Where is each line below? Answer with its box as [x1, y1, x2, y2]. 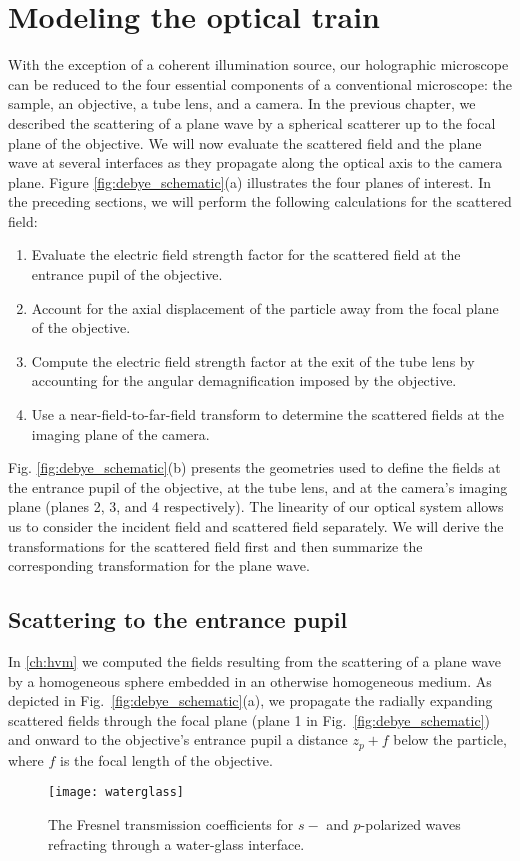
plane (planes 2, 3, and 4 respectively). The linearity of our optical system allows [8, 496, 504, 517]
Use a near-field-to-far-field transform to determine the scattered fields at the [31, 404, 505, 425]
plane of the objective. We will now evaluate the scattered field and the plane [8, 132, 482, 153]
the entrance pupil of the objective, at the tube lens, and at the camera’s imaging [8, 476, 508, 497]
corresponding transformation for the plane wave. [8, 555, 310, 576]
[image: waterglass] [48, 785, 185, 800]
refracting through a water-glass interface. [48, 833, 305, 854]
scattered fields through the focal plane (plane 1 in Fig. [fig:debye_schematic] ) [8, 709, 490, 730]
